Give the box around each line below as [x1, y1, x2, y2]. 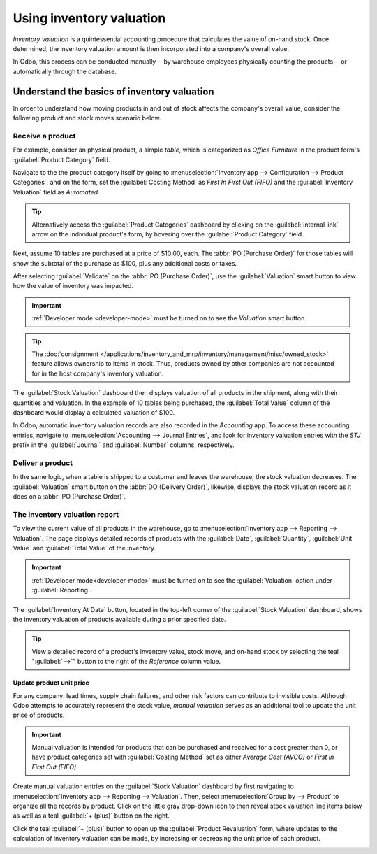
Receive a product [13, 131, 76, 141]
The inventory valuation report [13, 509, 119, 519]
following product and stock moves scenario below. [13, 114, 161, 122]
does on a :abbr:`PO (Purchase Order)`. [13, 492, 126, 501]
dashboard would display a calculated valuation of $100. [13, 408, 175, 416]
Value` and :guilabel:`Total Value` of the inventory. [13, 543, 156, 552]
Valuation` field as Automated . [13, 187, 101, 196]
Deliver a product [13, 458, 73, 468]
